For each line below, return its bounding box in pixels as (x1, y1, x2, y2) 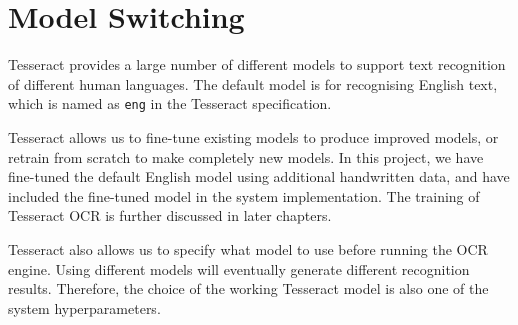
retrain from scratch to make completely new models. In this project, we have (8, 146, 484, 167)
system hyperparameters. (8, 297, 161, 318)
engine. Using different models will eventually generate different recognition (8, 258, 470, 279)
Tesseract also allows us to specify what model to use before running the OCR (8, 238, 488, 259)
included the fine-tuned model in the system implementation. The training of (8, 185, 480, 206)
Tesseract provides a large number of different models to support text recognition (8, 54, 506, 75)
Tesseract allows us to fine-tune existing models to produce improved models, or (8, 126, 499, 147)
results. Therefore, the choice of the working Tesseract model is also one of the (8, 278, 489, 299)
